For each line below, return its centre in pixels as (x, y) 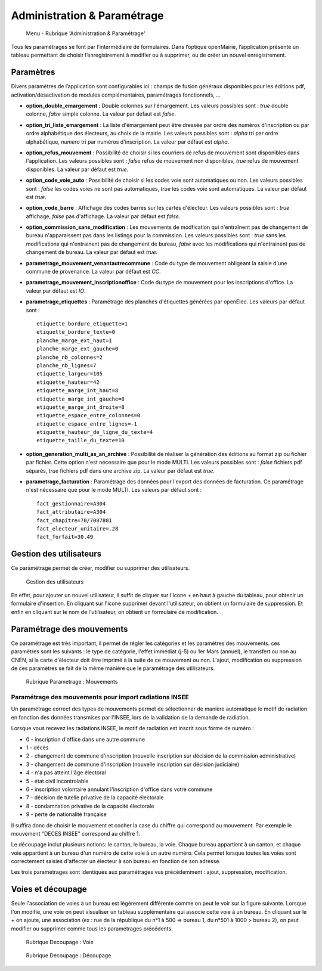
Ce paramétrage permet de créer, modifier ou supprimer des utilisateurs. (100, 568)
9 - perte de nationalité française (66, 814)
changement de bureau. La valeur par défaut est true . (92, 252)
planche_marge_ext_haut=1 (75, 340)
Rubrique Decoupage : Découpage (69, 956)
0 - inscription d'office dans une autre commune (86, 739)
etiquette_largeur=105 (70, 374)
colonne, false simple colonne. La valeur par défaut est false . (101, 114)
